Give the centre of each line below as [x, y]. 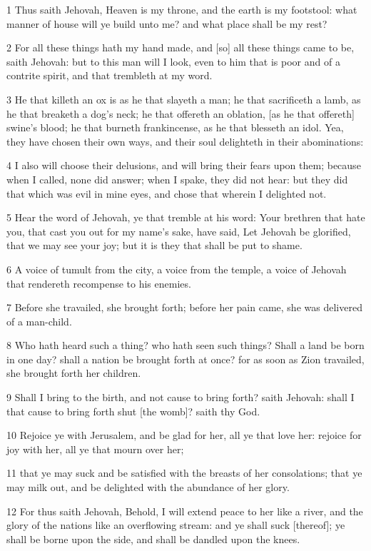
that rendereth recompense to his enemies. [99, 283]
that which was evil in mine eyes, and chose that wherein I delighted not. [167, 193]
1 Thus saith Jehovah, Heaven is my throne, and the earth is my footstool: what [182, 9]
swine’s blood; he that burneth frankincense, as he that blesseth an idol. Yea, [175, 127]
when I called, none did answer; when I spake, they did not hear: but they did [177, 179]
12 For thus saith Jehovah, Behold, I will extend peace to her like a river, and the [185, 511]
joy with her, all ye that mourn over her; [95, 449]
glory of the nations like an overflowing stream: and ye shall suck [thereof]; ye [176, 525]
